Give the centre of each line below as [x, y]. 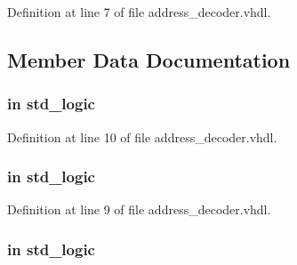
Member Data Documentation [149, 59]
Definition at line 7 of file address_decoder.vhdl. [139, 12]
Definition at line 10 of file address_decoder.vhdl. [142, 137]
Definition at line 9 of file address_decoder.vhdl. [139, 209]
